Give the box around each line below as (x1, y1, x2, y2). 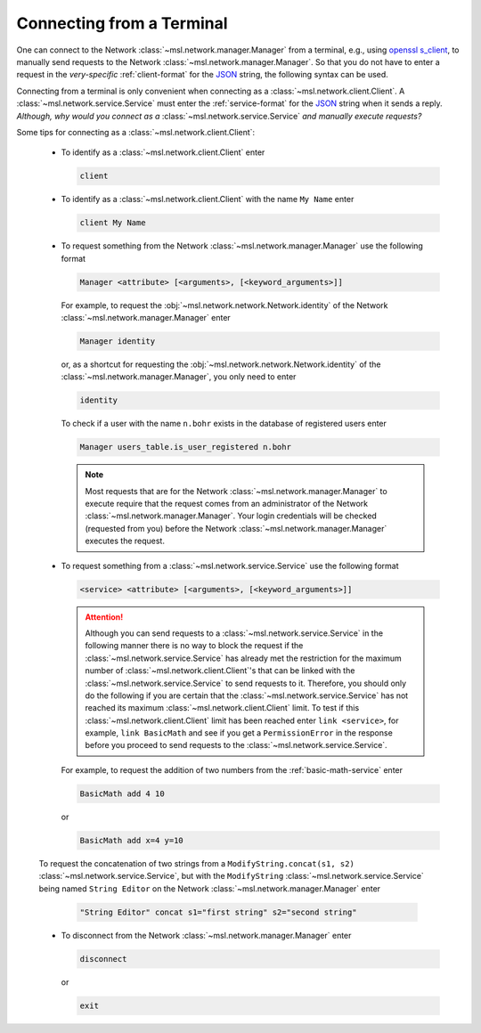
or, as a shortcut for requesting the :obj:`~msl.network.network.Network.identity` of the (61, 359, 381, 370)
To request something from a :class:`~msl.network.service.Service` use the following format (61, 560, 400, 571)
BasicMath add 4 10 (79, 788, 165, 799)
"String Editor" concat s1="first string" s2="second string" (79, 907, 357, 917)
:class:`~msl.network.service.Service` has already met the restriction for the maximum (85, 653, 403, 663)
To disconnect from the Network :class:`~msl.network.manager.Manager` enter (61, 930, 352, 940)
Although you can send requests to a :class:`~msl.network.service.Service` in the (85, 628, 383, 639)
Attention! (85, 611, 124, 622)
